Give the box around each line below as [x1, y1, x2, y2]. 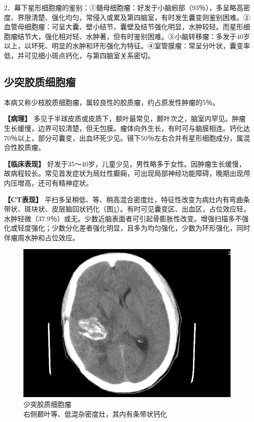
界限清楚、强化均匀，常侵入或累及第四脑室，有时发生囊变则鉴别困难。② [17, 12, 250, 22]
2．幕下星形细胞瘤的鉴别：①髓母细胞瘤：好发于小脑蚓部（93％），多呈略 [4, 2, 236, 12]
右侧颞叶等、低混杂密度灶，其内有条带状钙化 [23, 408, 167, 419]
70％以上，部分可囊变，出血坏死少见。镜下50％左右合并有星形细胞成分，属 [4, 132, 243, 143]
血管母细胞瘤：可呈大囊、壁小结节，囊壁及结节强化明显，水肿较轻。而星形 [4, 21, 243, 32]
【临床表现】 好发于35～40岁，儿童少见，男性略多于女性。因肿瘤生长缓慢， [4, 158, 246, 169]
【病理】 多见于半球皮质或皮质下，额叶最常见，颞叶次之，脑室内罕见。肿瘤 [4, 113, 246, 124]
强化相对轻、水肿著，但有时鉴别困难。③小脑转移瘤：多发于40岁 [44, 31, 250, 41]
